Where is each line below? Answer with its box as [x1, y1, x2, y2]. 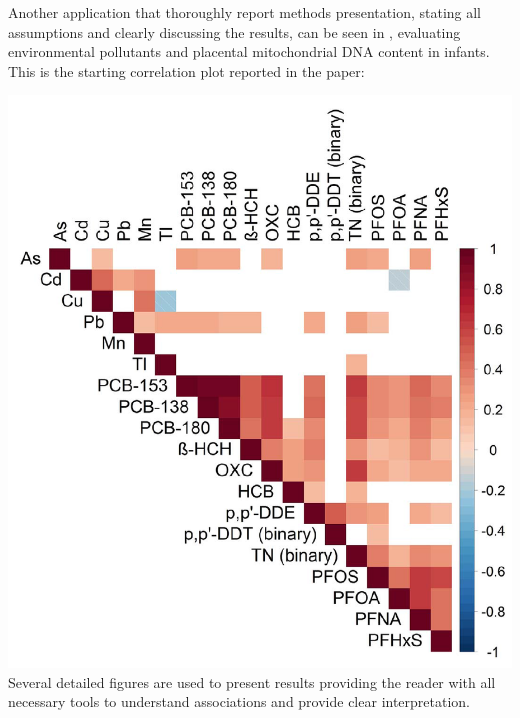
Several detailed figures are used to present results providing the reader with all [8, 671, 496, 692]
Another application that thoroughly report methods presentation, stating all [8, 2, 482, 22]
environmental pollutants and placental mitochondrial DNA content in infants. [8, 41, 490, 62]
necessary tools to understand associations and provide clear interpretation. [8, 691, 471, 712]
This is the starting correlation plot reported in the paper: [8, 60, 365, 81]
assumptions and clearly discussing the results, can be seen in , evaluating [8, 21, 461, 42]
